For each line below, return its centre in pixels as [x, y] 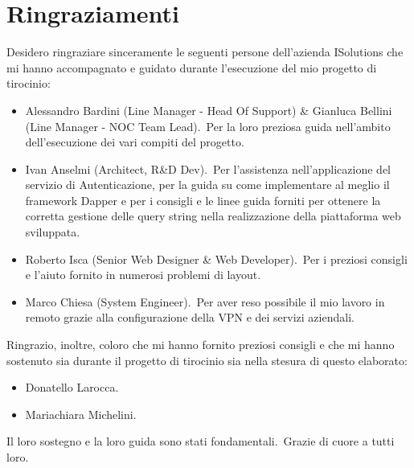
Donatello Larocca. [72, 387]
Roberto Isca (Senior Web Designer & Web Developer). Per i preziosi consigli [216, 259]
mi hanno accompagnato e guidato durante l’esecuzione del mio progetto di [192, 67]
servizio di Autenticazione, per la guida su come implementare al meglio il [207, 185]
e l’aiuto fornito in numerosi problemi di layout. [143, 275]
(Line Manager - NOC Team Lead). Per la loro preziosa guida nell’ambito [208, 126]
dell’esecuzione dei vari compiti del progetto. [135, 142]
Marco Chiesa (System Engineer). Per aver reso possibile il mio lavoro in [205, 301]
